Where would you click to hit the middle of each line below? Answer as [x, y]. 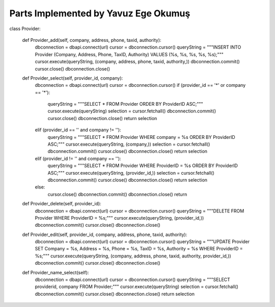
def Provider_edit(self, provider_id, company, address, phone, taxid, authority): [105, 234]
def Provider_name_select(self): [56, 272]
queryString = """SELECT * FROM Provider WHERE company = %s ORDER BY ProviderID [141, 137]
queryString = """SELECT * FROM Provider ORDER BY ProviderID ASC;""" [125, 104]
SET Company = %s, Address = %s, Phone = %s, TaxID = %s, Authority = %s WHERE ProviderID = [139, 249]
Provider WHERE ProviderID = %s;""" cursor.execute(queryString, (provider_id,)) [119, 218]
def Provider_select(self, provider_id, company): [73, 78]
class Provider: [25, 29]
